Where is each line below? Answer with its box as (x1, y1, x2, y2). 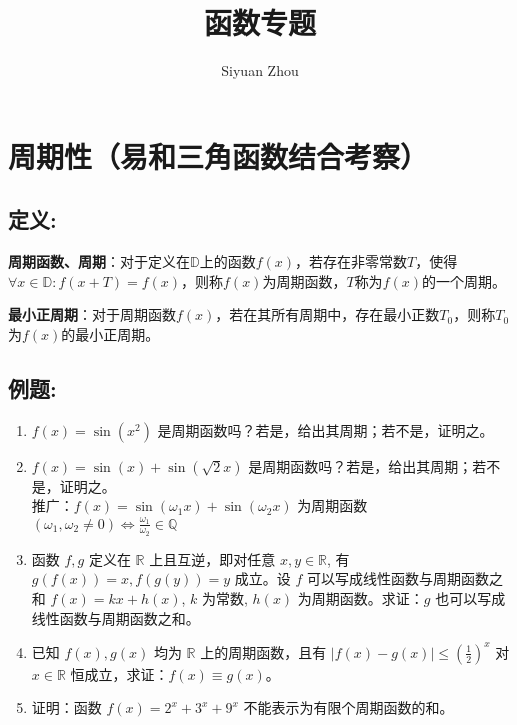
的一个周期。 (421, 270, 506, 291)
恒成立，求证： (70, 663, 169, 684)
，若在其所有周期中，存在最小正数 (215, 304, 440, 325)
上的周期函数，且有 (200, 641, 327, 662)
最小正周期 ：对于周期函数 (8, 304, 176, 325)
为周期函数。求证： (297, 588, 424, 609)
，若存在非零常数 (295, 251, 408, 272)
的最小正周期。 (61, 323, 160, 344)
